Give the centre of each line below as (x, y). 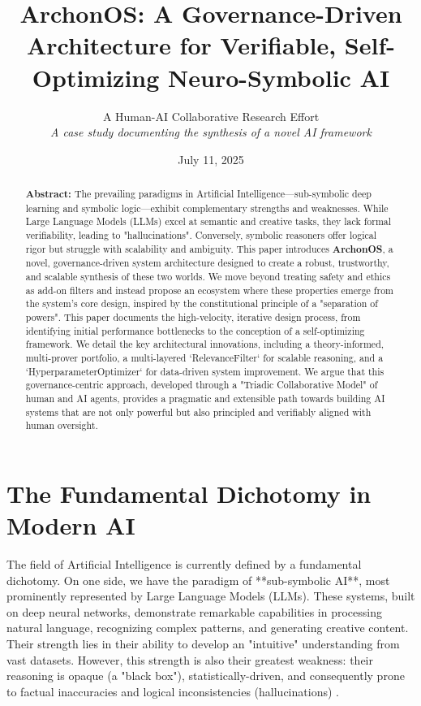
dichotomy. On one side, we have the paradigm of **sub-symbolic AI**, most (198, 580)
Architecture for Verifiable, (181, 45)
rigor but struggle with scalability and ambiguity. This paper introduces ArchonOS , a (209, 249)
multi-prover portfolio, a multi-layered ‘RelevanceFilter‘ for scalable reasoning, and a (204, 357)
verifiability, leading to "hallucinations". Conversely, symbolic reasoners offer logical (201, 235)
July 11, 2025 (211, 159)
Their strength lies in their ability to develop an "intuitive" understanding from (203, 643)
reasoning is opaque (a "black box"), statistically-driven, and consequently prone (206, 676)
